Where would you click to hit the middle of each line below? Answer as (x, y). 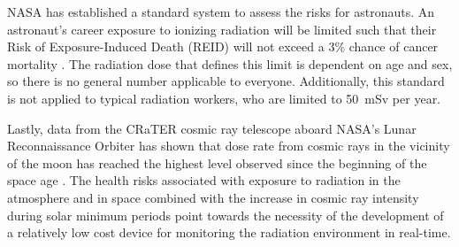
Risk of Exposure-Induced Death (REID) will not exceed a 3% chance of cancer (223, 46)
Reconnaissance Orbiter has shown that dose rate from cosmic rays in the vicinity (229, 146)
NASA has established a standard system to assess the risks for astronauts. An (221, 12)
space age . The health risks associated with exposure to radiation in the (204, 180)
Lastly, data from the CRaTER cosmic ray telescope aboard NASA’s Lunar (212, 128)
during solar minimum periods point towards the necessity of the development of (226, 215)
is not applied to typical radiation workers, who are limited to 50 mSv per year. (224, 98)
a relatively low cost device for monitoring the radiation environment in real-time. (229, 232)
